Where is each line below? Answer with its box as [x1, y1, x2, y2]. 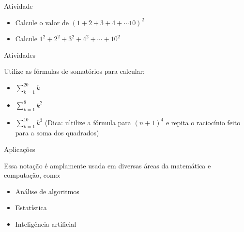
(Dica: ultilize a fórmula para [45, 117, 131, 127]
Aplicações [4, 144, 35, 154]
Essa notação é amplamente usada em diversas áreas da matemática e [4, 160, 211, 170]
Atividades [4, 50, 36, 60]
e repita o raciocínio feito [166, 117, 241, 127]
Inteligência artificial [15, 218, 76, 229]
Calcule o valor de [15, 17, 69, 27]
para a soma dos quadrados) [15, 128, 99, 138]
